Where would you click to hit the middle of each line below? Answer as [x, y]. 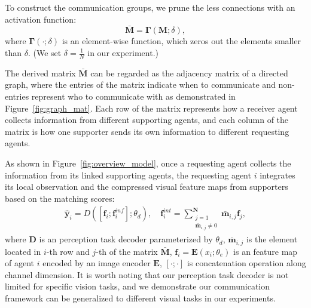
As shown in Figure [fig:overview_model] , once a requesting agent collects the [148, 163]
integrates [278, 175]
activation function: [41, 19]
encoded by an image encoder [97, 263]
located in [23, 251]
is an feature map [266, 251]
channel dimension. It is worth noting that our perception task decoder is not [147, 274]
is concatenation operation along [246, 263]
